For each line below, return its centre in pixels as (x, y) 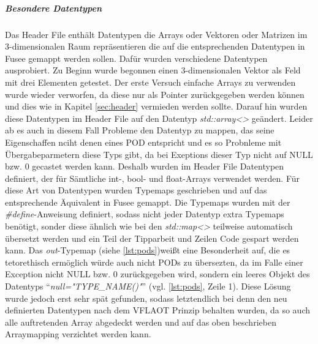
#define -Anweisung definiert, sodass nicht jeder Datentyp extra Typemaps (145, 214)
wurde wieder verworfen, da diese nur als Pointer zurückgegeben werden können (155, 94)
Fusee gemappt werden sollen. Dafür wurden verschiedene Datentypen (136, 58)
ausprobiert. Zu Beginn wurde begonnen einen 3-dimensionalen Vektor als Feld (153, 70)
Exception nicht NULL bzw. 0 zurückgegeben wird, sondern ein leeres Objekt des (157, 274)
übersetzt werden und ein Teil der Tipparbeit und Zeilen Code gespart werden (152, 238)
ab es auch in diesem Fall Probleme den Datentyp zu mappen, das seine (140, 130)
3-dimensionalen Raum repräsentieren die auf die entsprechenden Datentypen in (155, 46)
